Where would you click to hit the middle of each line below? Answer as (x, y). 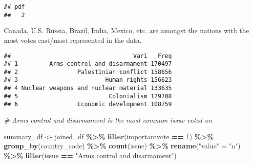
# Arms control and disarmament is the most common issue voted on (108, 120)
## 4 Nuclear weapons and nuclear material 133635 (88, 88)
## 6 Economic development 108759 (88, 104)
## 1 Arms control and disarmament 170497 (88, 64)
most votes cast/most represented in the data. (73, 40)
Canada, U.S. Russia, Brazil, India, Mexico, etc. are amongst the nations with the (126, 30)
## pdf (14, 7)
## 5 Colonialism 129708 (88, 96)
